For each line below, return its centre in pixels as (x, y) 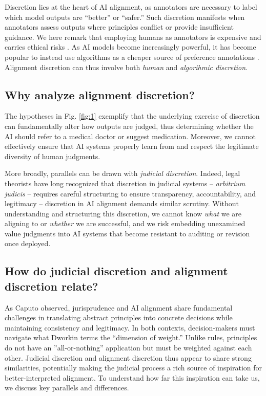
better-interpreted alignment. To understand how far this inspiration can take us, (132, 377)
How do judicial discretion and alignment (116, 271)
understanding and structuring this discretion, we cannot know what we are (123, 213)
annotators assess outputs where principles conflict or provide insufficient (119, 27)
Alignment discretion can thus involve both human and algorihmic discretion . (126, 67)
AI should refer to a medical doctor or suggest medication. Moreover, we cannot (130, 136)
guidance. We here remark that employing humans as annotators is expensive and (133, 37)
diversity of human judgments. (53, 156)
